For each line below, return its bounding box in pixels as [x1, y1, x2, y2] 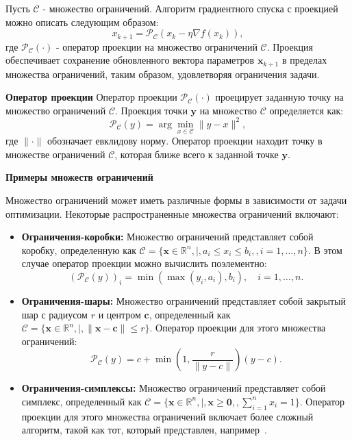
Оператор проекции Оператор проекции [5, 90, 177, 104]
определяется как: [269, 103, 344, 117]
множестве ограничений [5, 147, 105, 161]
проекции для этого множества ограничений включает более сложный [21, 409, 314, 423]
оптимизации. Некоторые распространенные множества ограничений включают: [5, 206, 339, 220]
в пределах [281, 53, 327, 67]
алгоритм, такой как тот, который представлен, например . [21, 423, 267, 437]
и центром [98, 307, 141, 321]
